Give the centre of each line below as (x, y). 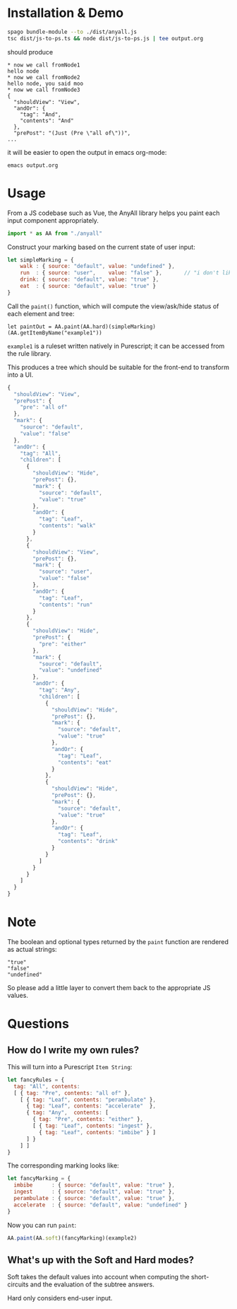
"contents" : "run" (66, 605)
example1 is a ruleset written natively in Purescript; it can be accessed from (116, 346)
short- (200, 1277)
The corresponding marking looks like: (63, 1165)
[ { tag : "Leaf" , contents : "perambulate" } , (88, 1100)
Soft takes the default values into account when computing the (98, 1277)
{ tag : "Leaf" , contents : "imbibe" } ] (97, 1132)
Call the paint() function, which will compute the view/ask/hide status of (113, 306)
